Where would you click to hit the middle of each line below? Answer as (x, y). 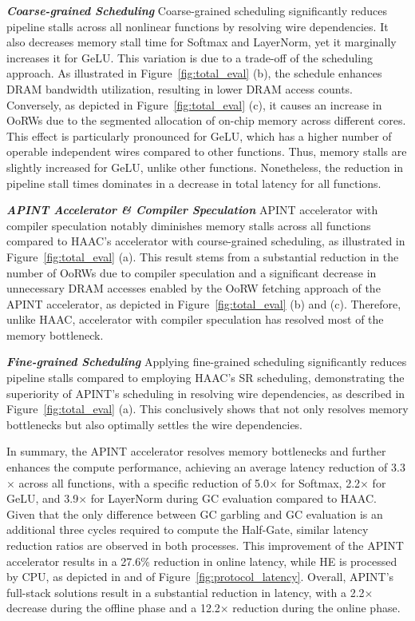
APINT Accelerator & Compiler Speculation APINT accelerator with (192, 210)
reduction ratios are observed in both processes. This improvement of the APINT (205, 545)
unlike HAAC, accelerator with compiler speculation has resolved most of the (195, 319)
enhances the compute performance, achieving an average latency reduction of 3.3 (206, 467)
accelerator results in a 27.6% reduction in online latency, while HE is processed (202, 561)
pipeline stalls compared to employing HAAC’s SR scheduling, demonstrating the (206, 378)
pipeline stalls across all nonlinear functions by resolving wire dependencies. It (198, 26)
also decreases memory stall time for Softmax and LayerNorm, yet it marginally (202, 42)
